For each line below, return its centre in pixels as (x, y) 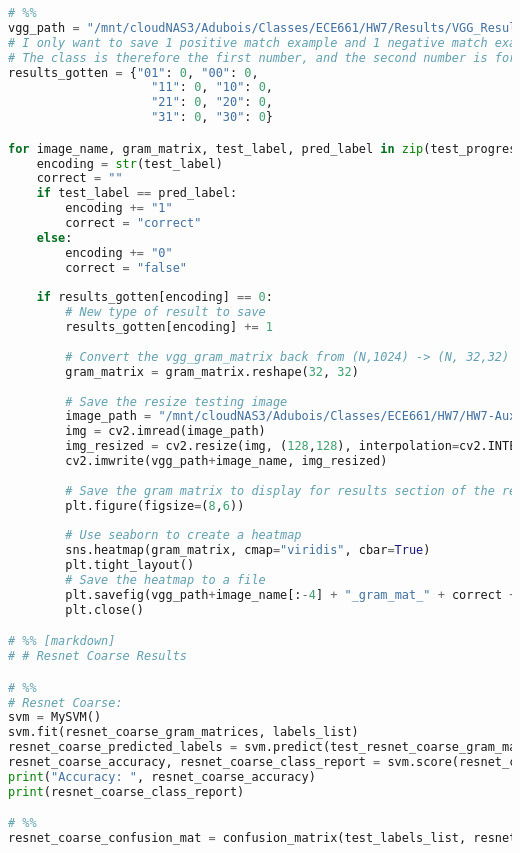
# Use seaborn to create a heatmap (183, 535)
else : (54, 237)
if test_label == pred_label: (137, 193)
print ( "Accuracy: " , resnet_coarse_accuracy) (162, 776)
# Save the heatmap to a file (165, 580)
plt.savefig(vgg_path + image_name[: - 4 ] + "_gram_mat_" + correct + (291, 594)
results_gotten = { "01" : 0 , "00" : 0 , (133, 72)
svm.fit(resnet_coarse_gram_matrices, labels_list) (183, 732)
